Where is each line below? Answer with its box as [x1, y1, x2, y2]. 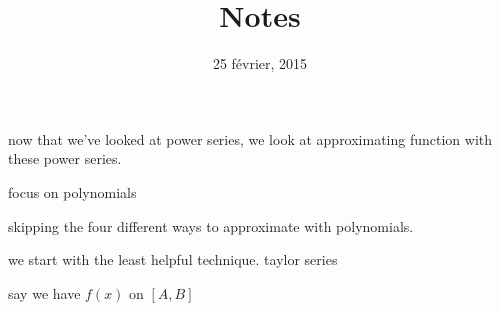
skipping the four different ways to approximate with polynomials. [8, 215, 414, 236]
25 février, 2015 [212, 53, 308, 74]
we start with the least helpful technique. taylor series [8, 249, 338, 270]
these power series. [8, 148, 122, 169]
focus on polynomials [8, 181, 137, 202]
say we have [8, 282, 81, 303]
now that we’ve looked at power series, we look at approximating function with [8, 128, 493, 149]
